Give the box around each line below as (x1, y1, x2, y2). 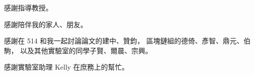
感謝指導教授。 (4, 2, 53, 12)
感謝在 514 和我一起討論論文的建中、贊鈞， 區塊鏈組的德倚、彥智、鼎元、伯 (4, 36, 251, 46)
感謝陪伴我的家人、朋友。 (4, 19, 87, 29)
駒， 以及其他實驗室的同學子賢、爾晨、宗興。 (4, 45, 152, 55)
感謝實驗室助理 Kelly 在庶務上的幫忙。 (4, 62, 129, 72)
